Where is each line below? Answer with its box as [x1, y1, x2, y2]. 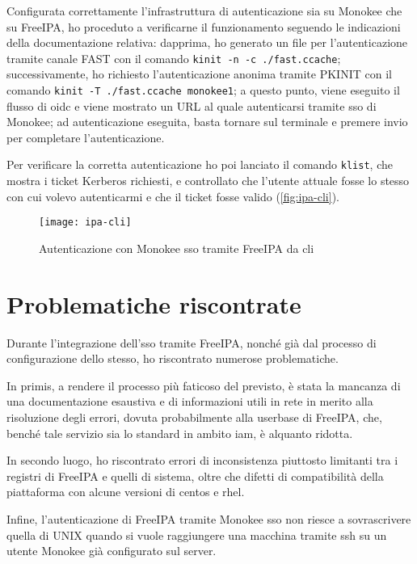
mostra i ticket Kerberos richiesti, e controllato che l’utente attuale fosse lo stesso [6, 172, 410, 189]
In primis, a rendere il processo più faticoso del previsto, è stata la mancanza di [6, 377, 401, 394]
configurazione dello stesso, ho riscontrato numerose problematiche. [6, 350, 339, 367]
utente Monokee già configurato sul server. [6, 542, 217, 559]
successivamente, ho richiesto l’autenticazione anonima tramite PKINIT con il [6, 65, 392, 82]
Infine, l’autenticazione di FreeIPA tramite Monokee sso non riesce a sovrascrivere [6, 511, 411, 528]
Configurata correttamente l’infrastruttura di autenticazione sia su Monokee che [6, 2, 402, 19]
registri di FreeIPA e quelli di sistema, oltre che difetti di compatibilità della [6, 467, 384, 484]
